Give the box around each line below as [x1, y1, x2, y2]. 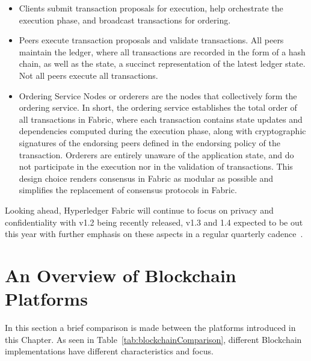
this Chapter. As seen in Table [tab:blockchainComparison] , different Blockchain [5, 333, 302, 345]
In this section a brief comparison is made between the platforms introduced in [5, 321, 296, 333]
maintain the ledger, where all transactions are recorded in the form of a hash [19, 45, 306, 58]
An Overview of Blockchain [5, 262, 236, 287]
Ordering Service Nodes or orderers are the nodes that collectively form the [19, 89, 297, 102]
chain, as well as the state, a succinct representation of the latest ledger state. [19, 57, 306, 70]
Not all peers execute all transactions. [19, 69, 158, 81]
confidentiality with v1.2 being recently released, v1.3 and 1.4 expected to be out [5, 215, 303, 228]
